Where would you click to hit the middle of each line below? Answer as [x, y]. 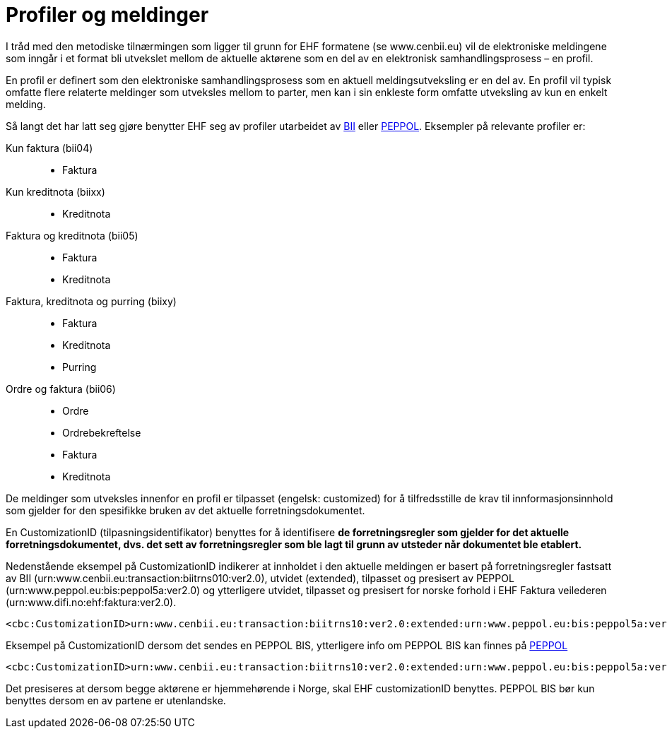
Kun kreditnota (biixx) [55, 191]
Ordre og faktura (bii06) [61, 389]
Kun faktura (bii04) [49, 148]
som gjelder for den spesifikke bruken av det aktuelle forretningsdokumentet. [185, 510]
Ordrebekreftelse [102, 432]
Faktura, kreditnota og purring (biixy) [91, 301]
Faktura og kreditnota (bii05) [72, 235]
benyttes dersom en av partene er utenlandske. [116, 700]
